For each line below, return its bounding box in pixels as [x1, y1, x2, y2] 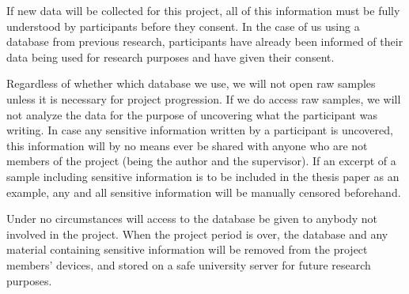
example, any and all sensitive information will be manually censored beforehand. [6, 183, 401, 200]
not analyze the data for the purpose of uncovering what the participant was [6, 106, 377, 122]
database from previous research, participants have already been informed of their [6, 33, 403, 50]
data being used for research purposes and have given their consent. [6, 48, 335, 65]
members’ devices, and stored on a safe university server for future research [6, 256, 371, 273]
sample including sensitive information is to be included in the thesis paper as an [6, 168, 400, 184]
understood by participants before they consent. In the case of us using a [6, 17, 360, 34]
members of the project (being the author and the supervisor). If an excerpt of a [6, 153, 396, 169]
